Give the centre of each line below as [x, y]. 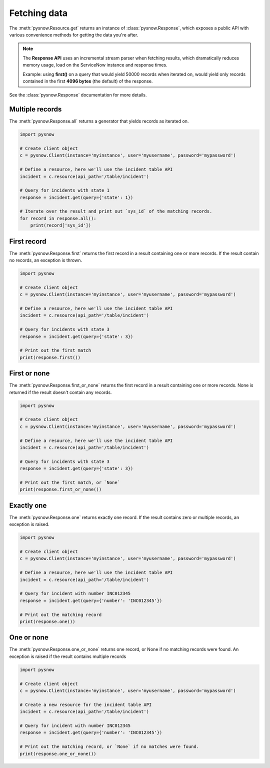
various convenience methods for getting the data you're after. [74, 34]
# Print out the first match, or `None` [70, 482]
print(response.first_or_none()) [61, 489]
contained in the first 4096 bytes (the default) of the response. [88, 81]
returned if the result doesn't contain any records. [60, 392]
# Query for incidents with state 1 [65, 190]
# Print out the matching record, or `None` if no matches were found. [109, 747]
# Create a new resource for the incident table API [86, 704]
